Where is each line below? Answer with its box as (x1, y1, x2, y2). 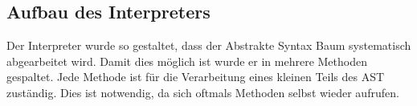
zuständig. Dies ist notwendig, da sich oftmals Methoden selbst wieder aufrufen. (6, 84, 399, 100)
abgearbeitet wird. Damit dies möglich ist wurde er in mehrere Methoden (6, 52, 367, 69)
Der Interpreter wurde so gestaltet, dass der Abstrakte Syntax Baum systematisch (6, 37, 411, 54)
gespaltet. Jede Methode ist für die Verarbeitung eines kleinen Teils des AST (6, 68, 385, 85)
